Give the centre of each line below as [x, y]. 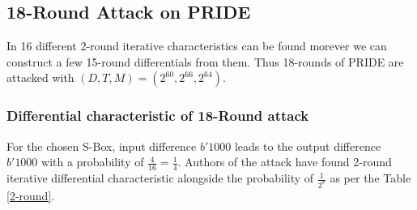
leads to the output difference [308, 146]
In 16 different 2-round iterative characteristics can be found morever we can [197, 46]
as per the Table [370, 178]
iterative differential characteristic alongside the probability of [160, 178]
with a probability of [93, 162]
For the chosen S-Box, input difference [102, 146]
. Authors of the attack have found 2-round [285, 162]
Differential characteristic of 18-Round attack [158, 116]
